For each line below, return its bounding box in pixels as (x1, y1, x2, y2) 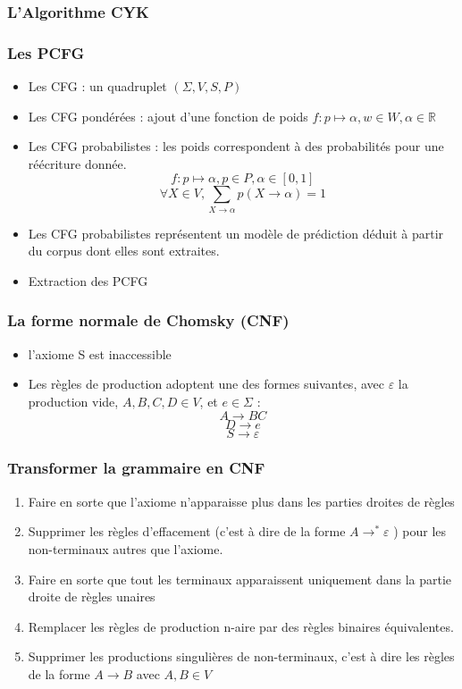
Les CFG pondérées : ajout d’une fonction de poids (28, 106, 308, 125)
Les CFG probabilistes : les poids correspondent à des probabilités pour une (28, 137, 444, 155)
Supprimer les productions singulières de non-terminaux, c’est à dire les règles (28, 647, 455, 666)
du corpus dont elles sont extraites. (28, 241, 220, 260)
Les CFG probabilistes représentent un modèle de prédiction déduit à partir (28, 223, 444, 242)
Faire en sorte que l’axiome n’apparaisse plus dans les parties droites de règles (28, 492, 455, 510)
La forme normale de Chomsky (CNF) (7, 309, 290, 332)
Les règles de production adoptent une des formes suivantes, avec (28, 374, 384, 393)
